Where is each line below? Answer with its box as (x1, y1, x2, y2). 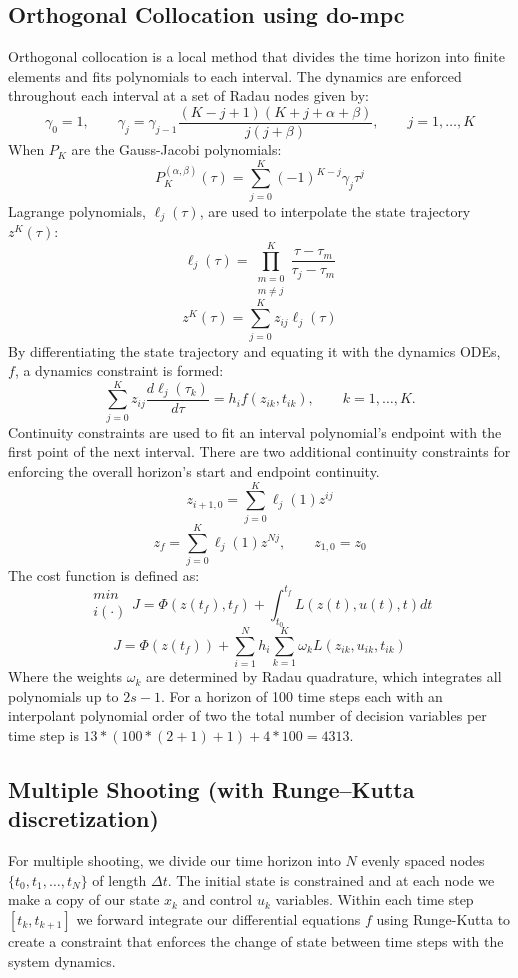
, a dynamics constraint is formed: (14, 360, 224, 381)
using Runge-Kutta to (376, 909, 511, 930)
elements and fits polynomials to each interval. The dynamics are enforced (8, 65, 462, 86)
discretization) (8, 803, 159, 834)
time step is (8, 725, 79, 746)
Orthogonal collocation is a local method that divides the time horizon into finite (8, 46, 505, 67)
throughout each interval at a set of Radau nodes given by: (8, 85, 369, 106)
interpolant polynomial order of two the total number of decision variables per (8, 705, 487, 726)
